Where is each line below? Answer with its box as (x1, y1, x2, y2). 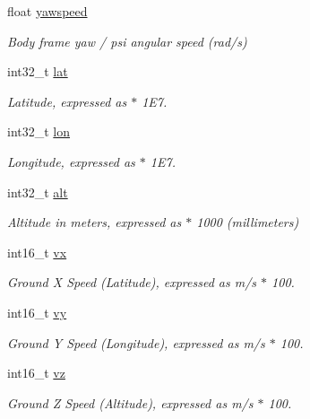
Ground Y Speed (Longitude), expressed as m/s (7, 333, 265, 352)
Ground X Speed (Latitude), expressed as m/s (7, 273, 257, 292)
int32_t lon (7, 122, 71, 141)
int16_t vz (7, 363, 65, 382)
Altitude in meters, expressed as (7, 213, 182, 231)
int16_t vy (7, 302, 67, 321)
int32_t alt (7, 182, 68, 201)
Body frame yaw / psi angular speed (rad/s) (7, 31, 247, 50)
